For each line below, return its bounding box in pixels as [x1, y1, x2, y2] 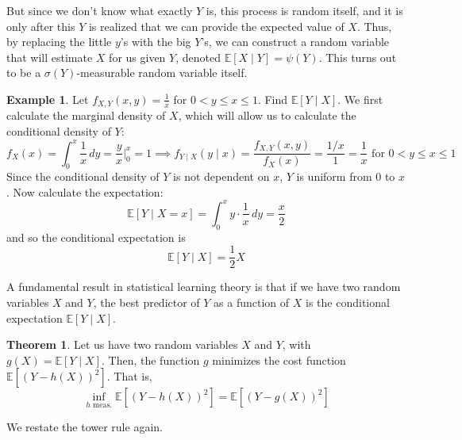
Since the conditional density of [6, 168, 160, 185]
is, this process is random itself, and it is [206, 2, 403, 18]
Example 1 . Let [6, 90, 89, 107]
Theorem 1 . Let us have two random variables [6, 336, 238, 353]
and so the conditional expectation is [6, 228, 186, 245]
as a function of [214, 294, 290, 311]
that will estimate [6, 48, 93, 65]
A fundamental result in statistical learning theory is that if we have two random [6, 278, 401, 295]
